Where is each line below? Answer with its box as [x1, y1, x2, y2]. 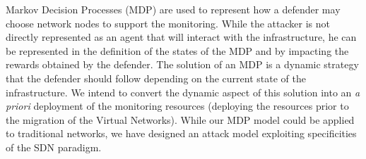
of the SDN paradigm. [6, 139, 102, 154]
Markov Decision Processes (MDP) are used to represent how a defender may [6, 2, 341, 16]
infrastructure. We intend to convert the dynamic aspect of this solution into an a [6, 84, 360, 99]
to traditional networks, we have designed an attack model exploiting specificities [6, 126, 357, 141]
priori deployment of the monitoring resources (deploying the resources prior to [6, 98, 349, 113]
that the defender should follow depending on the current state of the [6, 70, 306, 85]
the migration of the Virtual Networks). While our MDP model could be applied [6, 112, 355, 127]
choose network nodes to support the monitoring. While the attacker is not [6, 15, 330, 30]
